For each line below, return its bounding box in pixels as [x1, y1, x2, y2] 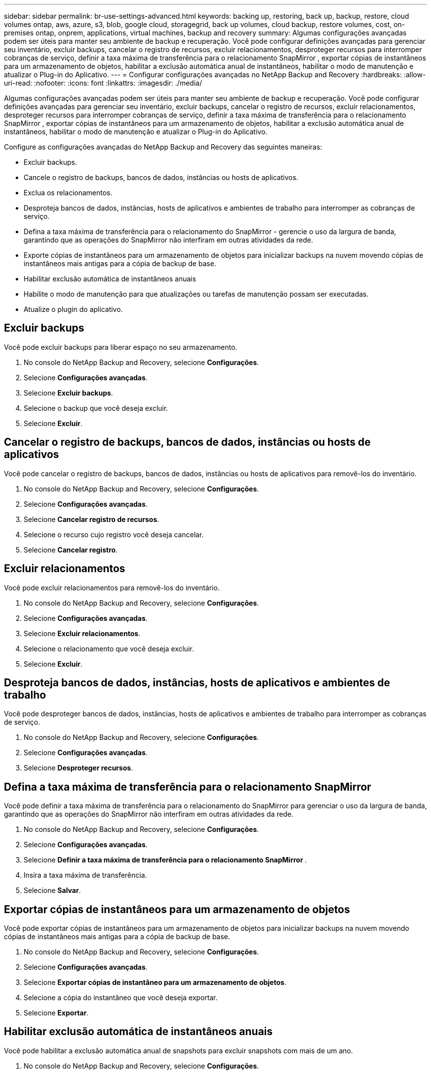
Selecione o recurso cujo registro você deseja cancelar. [24, 530, 204, 539]
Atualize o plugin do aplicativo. [24, 305, 123, 313]
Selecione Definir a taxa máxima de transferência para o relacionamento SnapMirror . [24, 856, 307, 864]
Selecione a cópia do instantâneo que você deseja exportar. [24, 993, 218, 1002]
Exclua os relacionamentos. [24, 188, 113, 197]
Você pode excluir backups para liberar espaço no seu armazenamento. [4, 342, 238, 351]
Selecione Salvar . [24, 886, 81, 895]
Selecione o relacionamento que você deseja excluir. [24, 644, 194, 653]
